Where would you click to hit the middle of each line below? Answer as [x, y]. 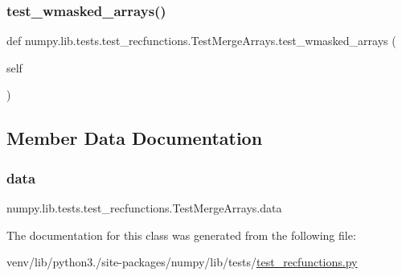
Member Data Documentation [135, 138]
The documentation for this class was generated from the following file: [181, 235]
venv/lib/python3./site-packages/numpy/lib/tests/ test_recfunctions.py [182, 262]
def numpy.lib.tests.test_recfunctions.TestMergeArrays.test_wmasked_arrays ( [201, 41]
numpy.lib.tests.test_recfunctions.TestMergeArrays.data [144, 208]
